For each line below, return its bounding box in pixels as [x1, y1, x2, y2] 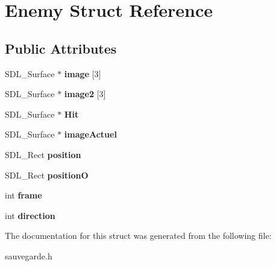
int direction [5, 209, 55, 221]
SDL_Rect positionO [5, 168, 89, 181]
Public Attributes [5, 39, 117, 57]
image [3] [64, 67, 101, 80]
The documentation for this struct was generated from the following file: [5, 229, 272, 242]
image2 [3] [64, 87, 106, 100]
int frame [5, 189, 42, 201]
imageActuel [64, 128, 117, 141]
